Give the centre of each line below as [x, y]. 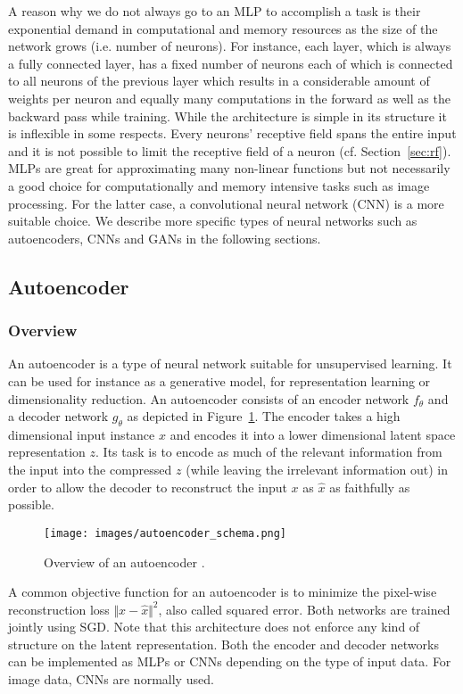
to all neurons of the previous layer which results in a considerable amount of [219, 81]
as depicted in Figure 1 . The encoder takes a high [264, 416]
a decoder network [58, 416]
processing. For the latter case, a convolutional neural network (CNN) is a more [226, 203]
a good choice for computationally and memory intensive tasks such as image [219, 185]
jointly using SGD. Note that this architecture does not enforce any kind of [214, 627]
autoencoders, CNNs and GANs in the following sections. [165, 238]
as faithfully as [370, 487]
